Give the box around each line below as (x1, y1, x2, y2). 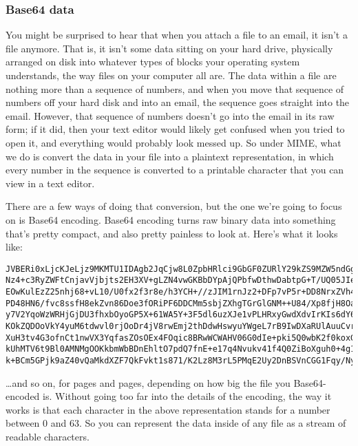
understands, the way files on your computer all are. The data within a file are (6, 68, 337, 82)
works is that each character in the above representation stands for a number (6, 402, 330, 416)
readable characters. (6, 429, 89, 443)
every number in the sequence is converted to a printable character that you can (6, 162, 344, 177)
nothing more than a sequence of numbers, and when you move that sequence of (6, 81, 344, 96)
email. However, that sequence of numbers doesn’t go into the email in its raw (6, 108, 335, 123)
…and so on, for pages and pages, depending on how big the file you (6, 375, 291, 390)
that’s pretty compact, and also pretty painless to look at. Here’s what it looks (6, 226, 338, 240)
